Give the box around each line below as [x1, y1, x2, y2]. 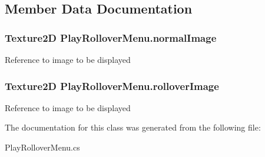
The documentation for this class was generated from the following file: [5, 121, 261, 133]
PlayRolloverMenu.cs [5, 141, 80, 153]
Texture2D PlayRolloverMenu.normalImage [5, 30, 217, 45]
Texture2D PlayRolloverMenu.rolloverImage [5, 78, 219, 93]
